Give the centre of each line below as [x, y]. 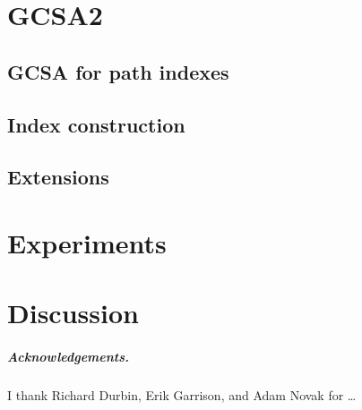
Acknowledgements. [69, 357]
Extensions [58, 177]
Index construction [96, 124]
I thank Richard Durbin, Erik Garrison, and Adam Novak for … [182, 395]
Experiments [87, 242]
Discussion [73, 313]
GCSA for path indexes [118, 71]
